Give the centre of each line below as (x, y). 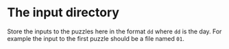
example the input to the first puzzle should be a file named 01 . (96, 38)
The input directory (63, 13)
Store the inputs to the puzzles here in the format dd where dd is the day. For (114, 31)
